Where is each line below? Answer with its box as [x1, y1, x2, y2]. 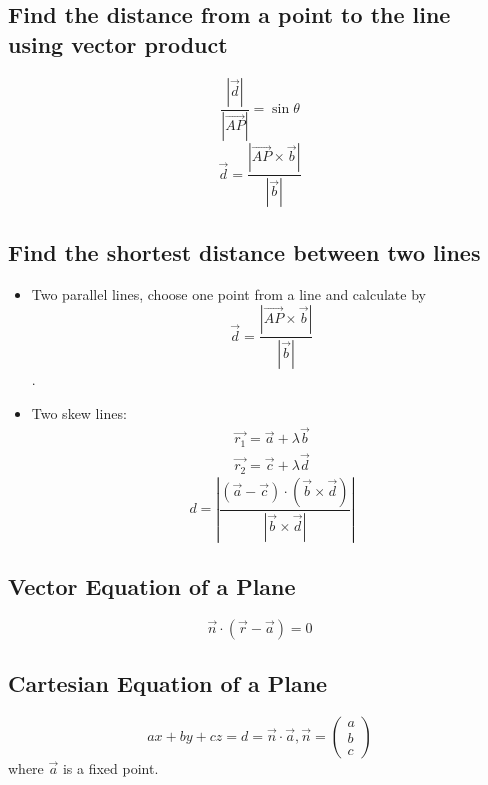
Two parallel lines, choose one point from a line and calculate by [31, 283, 426, 304]
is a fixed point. [62, 758, 159, 779]
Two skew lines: [31, 402, 127, 423]
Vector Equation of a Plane [8, 571, 296, 602]
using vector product [8, 28, 228, 59]
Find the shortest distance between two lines [8, 236, 481, 267]
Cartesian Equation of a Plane [8, 668, 328, 699]
